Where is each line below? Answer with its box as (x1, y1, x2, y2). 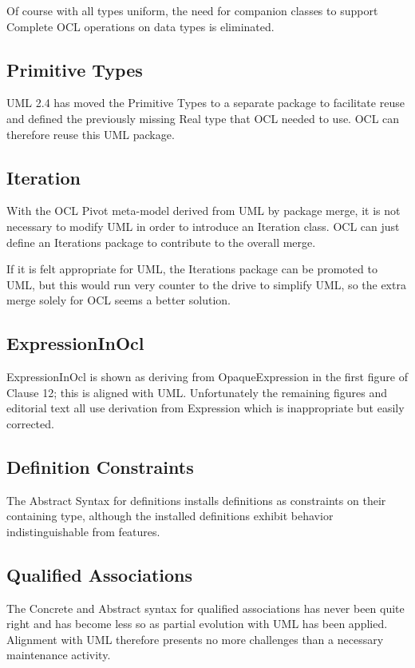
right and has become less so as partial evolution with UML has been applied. (6, 615, 388, 632)
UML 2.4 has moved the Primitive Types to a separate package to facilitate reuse (6, 94, 405, 111)
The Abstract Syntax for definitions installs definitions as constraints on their (6, 491, 386, 508)
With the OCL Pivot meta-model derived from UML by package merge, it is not (6, 202, 401, 219)
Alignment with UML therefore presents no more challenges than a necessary (6, 630, 384, 647)
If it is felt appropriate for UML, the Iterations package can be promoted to (6, 260, 377, 277)
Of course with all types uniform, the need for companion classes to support (6, 2, 378, 18)
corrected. (6, 415, 54, 431)
